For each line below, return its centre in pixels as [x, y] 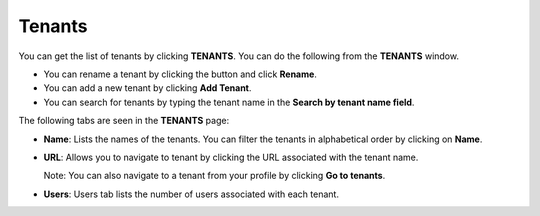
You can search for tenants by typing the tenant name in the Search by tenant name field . [229, 102]
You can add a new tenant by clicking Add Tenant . [147, 88]
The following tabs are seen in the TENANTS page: [124, 121]
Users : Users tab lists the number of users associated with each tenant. [191, 194]
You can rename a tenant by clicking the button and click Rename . [180, 74]
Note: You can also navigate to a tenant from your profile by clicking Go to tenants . [214, 176]
